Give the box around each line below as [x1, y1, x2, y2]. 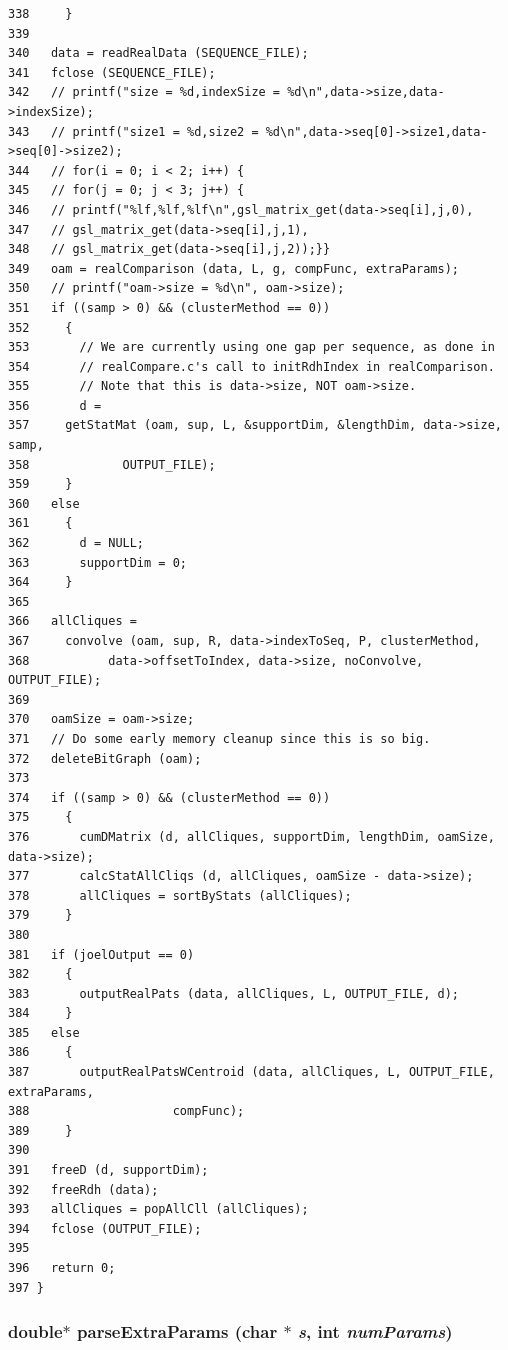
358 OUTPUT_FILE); [8, 457, 216, 472]
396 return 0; [8, 1261, 116, 1275]
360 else [8, 496, 80, 511]
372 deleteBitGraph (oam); [8, 751, 202, 766]
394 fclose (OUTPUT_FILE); [8, 1221, 202, 1236]
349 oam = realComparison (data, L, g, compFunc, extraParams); [8, 261, 460, 276]
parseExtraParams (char [77, 1319, 278, 1344]
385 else [8, 1025, 80, 1040]
